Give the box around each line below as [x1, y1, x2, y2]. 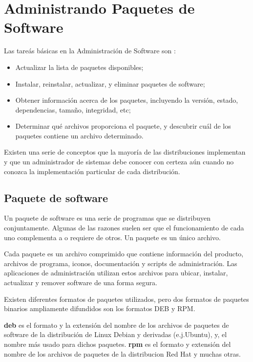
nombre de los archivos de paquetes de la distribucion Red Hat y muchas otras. [4, 348, 241, 359]
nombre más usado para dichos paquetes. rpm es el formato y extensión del [4, 339, 231, 349]
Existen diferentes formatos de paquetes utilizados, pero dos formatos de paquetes [4, 294, 249, 304]
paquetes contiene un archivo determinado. [15, 130, 144, 140]
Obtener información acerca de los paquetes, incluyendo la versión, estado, [15, 95, 238, 105]
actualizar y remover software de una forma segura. [4, 277, 157, 288]
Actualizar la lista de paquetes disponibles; [15, 62, 144, 72]
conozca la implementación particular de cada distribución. [4, 166, 180, 176]
